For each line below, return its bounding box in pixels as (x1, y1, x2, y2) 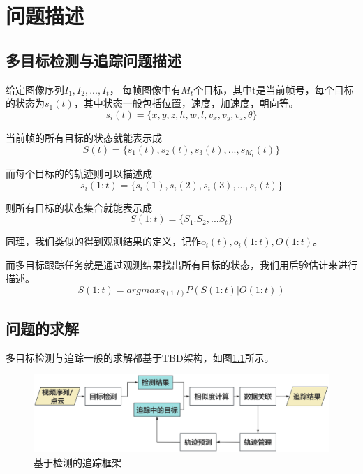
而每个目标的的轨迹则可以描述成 (6, 165, 152, 180)
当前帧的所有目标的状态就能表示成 (6, 131, 162, 145)
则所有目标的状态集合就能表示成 (6, 200, 152, 214)
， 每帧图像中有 (109, 82, 181, 96)
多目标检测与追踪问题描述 (6, 49, 181, 71)
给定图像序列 (6, 82, 64, 96)
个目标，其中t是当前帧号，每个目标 (193, 82, 354, 96)
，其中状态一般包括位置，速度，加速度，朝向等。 (73, 96, 299, 110)
